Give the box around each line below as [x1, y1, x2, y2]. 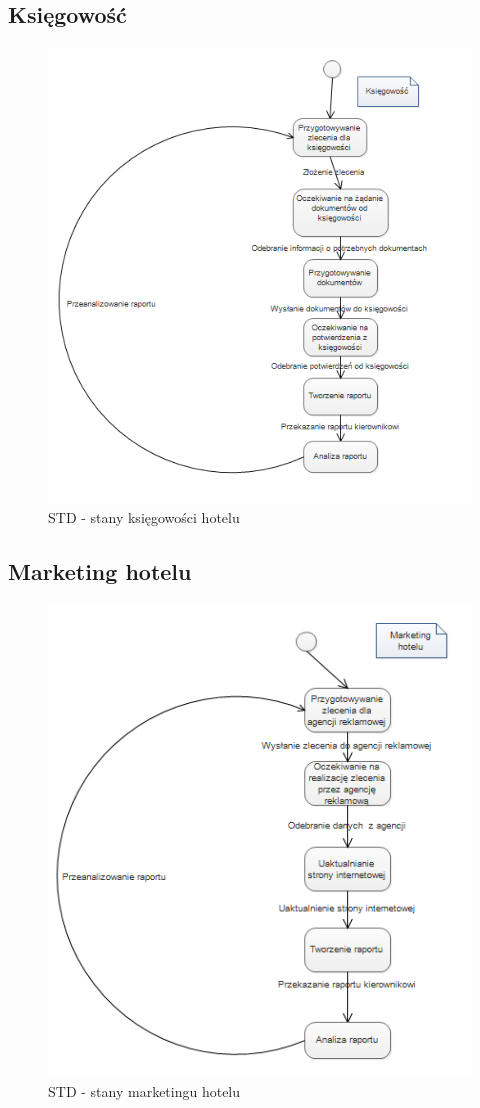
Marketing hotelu [8, 555, 192, 586]
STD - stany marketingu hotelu [48, 1080, 241, 1101]
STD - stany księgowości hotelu [48, 506, 240, 527]
